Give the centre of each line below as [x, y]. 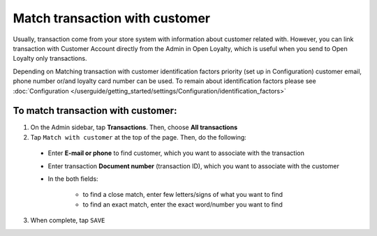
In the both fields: [73, 179]
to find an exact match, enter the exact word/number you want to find [183, 204]
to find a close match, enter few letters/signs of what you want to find [183, 195]
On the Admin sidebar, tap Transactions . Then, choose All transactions [134, 127]
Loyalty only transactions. [50, 59]
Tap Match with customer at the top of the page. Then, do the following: [139, 137]
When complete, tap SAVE [68, 221]
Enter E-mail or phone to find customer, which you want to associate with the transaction [176, 153]
